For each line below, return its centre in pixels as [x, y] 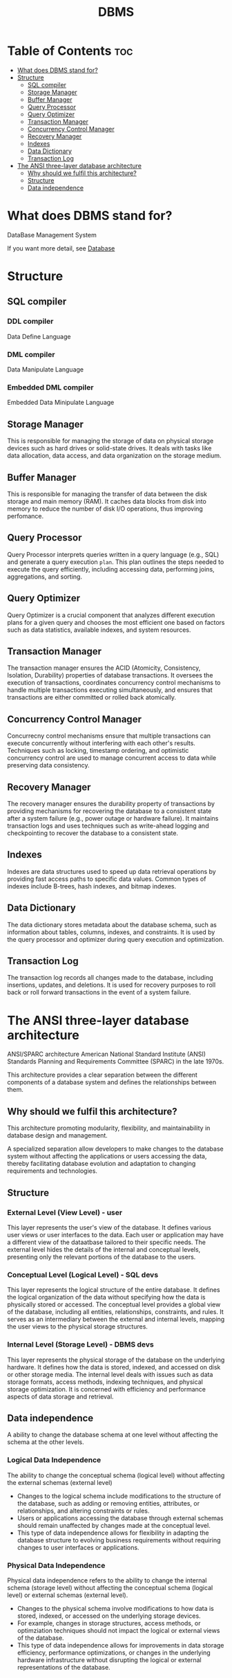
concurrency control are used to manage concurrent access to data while [112, 758]
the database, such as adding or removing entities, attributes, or [108, 1503]
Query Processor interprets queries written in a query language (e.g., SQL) [113, 554]
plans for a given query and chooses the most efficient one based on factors [116, 622]
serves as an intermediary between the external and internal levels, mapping [116, 1320]
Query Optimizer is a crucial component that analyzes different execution [111, 615]
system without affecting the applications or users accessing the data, [107, 1156]
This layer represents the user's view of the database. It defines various [109, 1227]
